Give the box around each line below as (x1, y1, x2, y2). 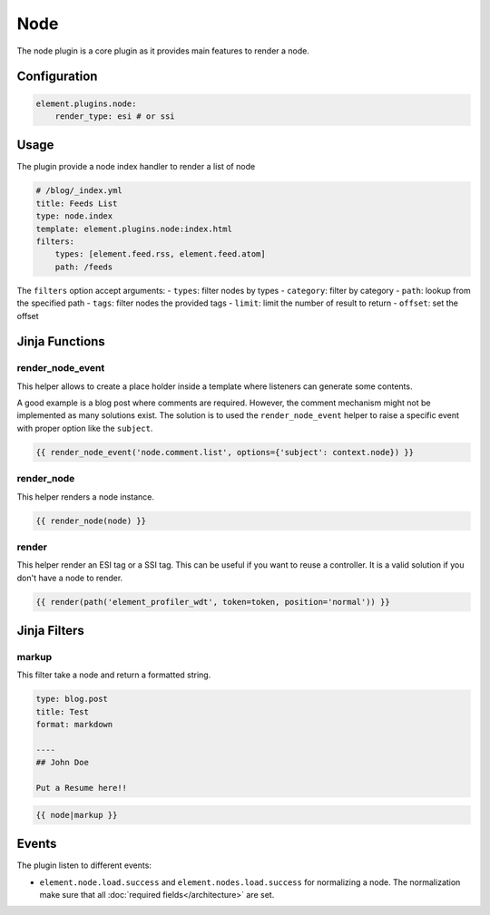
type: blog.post (35, 694, 109, 705)
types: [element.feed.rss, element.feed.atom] (54, 249, 267, 259)
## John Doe (35, 757, 90, 768)
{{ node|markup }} (35, 810, 118, 820)
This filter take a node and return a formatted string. (16, 669, 211, 680)
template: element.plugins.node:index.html (35, 223, 233, 234)
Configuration (16, 69, 98, 84)
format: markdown (35, 719, 113, 730)
